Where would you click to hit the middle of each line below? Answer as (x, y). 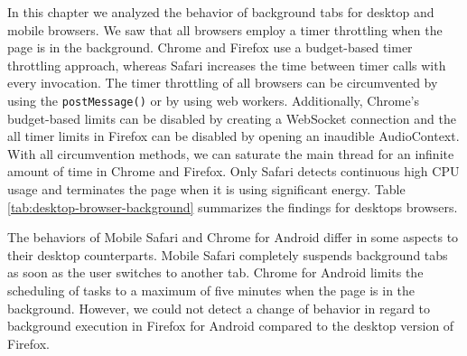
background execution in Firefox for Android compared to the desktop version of (231, 326)
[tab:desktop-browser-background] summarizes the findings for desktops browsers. (233, 206)
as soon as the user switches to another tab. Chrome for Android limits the (215, 272)
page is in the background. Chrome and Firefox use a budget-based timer (210, 47)
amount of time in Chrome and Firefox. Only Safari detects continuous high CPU (233, 171)
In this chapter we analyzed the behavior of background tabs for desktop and (221, 12)
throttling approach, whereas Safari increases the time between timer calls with (227, 65)
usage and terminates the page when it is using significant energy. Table (206, 189)
